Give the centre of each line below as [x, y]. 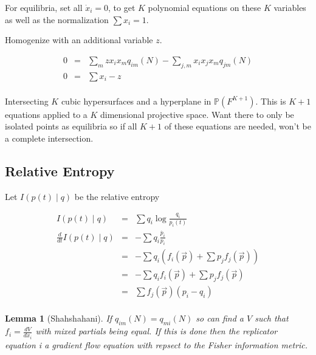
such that [272, 318]
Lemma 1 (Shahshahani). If [59, 318]
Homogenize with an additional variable [79, 40]
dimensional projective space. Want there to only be [197, 114]
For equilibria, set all [44, 7]
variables [290, 7]
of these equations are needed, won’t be [238, 126]
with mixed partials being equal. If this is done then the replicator [156, 331]
